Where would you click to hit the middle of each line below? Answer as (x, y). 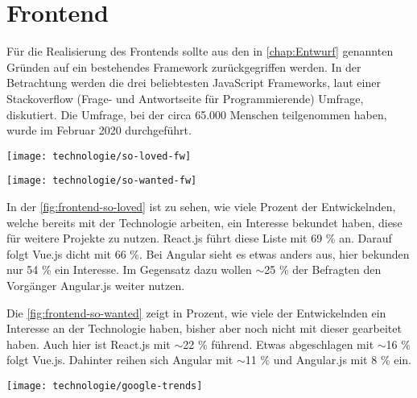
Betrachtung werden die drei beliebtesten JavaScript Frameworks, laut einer (194, 83)
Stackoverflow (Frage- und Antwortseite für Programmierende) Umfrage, (185, 98)
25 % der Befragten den (323, 269)
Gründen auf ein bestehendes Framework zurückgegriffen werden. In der (184, 66)
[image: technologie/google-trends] (105, 386)
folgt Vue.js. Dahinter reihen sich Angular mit (120, 360)
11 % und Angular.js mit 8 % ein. (328, 360)
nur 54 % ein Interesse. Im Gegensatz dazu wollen (129, 269)
